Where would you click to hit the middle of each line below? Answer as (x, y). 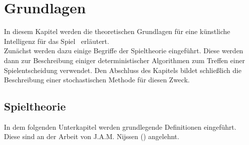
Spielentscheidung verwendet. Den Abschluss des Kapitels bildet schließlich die (123, 70)
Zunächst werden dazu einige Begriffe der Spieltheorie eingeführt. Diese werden (124, 51)
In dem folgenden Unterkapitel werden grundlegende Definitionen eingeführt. (120, 127)
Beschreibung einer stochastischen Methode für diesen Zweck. (97, 80)
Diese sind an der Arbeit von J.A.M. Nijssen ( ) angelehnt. (92, 136)
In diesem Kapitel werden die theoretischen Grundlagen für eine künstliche (117, 31)
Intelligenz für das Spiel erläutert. (57, 41)
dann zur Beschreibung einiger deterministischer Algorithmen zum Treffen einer (124, 60)
